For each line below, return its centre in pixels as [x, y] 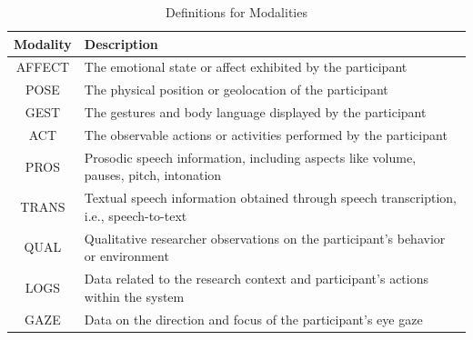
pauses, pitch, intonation [153, 175]
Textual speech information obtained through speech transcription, [270, 198]
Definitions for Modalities [236, 12]
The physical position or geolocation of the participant [236, 90]
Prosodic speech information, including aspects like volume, [250, 157]
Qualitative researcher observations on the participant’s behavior [265, 238]
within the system [134, 296]
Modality [43, 43]
